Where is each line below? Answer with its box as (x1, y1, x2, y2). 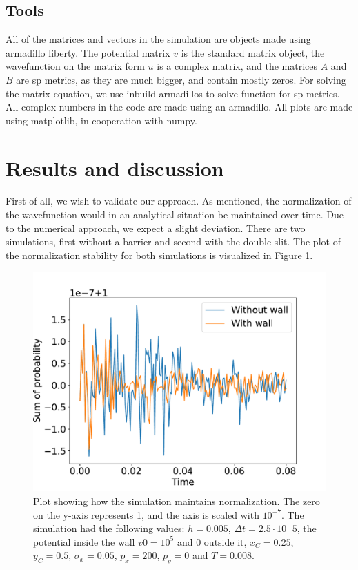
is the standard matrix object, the (181, 45, 325, 59)
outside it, (203, 534, 247, 549)
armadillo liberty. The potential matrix (6, 45, 170, 59)
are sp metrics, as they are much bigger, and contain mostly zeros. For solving (16, 72, 346, 86)
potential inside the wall (33, 534, 135, 549)
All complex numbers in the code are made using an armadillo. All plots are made (6, 99, 353, 114)
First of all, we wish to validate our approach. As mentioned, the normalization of (6, 193, 352, 208)
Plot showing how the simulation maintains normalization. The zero (33, 494, 320, 509)
